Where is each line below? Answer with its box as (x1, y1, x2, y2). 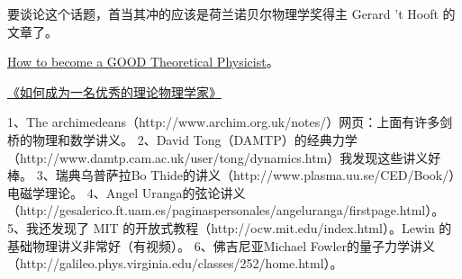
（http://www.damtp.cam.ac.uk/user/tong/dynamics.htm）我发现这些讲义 (7, 148, 429, 166)
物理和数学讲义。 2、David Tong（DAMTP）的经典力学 (32, 130, 358, 148)
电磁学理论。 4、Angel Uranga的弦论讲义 (7, 183, 246, 202)
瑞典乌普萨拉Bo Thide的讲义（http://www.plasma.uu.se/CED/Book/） (55, 166, 456, 184)
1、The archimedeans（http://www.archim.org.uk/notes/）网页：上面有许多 (7, 112, 440, 131)
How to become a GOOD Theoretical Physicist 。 (7, 52, 279, 71)
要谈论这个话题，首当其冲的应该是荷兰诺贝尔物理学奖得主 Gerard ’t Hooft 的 (7, 4, 456, 22)
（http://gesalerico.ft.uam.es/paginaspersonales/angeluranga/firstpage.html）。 (7, 201, 445, 220)
